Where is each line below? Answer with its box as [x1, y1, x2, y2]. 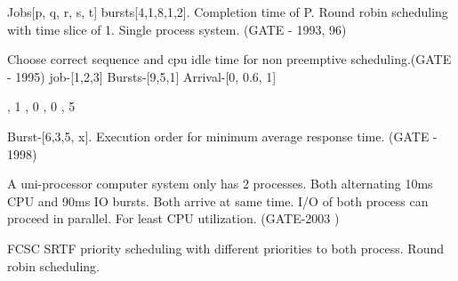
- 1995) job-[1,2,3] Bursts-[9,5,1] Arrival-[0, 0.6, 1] [7, 67, 277, 85]
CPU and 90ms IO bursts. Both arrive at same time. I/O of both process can [7, 191, 429, 210]
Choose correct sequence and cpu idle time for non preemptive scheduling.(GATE [7, 50, 452, 68]
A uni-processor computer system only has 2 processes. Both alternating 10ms [7, 174, 433, 193]
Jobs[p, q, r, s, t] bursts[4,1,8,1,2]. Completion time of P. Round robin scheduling [7, 3, 448, 20]
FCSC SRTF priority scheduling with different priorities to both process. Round [7, 238, 444, 257]
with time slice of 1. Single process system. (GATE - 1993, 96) [7, 20, 347, 38]
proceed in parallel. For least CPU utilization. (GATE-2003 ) [7, 209, 340, 228]
